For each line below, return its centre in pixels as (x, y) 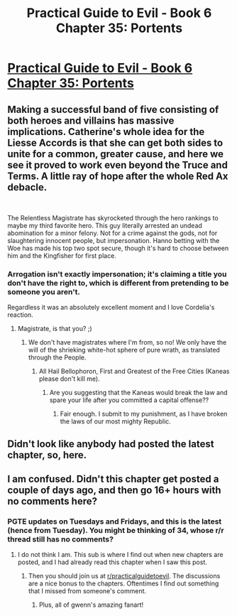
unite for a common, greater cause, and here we (115, 154)
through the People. (57, 357)
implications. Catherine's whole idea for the (106, 132)
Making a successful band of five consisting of (113, 109)
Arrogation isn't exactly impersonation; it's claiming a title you (117, 274)
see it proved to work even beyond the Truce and (118, 165)
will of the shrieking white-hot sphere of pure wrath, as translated (124, 350)
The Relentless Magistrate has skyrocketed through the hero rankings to (113, 218)
